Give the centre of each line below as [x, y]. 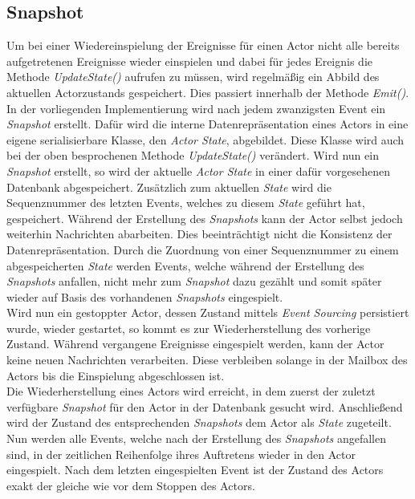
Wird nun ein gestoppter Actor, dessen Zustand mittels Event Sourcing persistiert [208, 312]
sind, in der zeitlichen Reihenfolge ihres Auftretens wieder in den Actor [181, 454]
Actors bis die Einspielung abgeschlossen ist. [116, 375]
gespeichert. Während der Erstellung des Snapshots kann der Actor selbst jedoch [205, 218]
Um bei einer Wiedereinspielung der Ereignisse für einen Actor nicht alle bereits [203, 45]
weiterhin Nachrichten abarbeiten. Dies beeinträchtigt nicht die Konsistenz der [199, 234]
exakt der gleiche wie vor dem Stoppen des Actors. [131, 485]
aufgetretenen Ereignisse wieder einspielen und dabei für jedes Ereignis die [189, 61]
